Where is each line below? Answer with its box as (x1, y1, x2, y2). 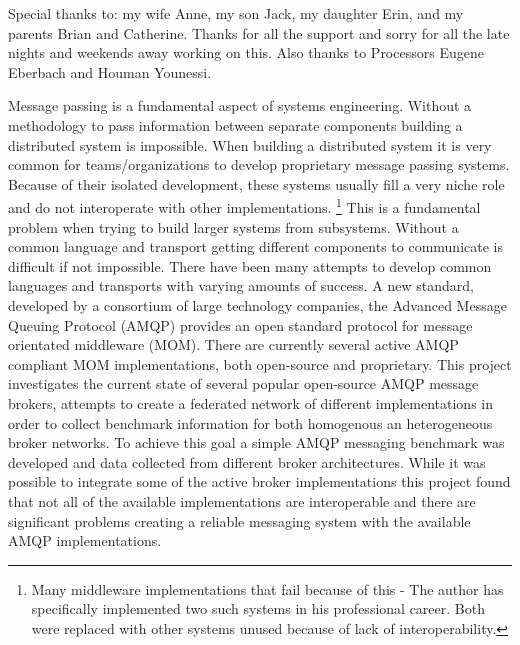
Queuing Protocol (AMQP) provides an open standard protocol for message (8, 314, 473, 335)
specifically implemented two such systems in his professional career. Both (31, 598, 485, 619)
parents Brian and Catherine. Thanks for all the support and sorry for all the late (8, 22, 510, 43)
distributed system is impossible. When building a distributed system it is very (8, 134, 492, 155)
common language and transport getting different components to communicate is (8, 236, 503, 257)
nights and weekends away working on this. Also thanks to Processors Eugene (8, 42, 484, 63)
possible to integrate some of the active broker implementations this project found (8, 471, 511, 492)
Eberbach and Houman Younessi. (8, 61, 212, 82)
